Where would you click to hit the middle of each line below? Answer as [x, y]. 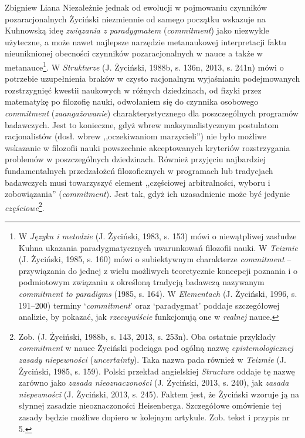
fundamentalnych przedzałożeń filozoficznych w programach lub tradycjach [139, 170]
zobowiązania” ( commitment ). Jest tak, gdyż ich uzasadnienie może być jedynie [148, 194]
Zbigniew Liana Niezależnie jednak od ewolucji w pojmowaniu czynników [136, 7]
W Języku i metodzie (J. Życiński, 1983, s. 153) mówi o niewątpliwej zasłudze [157, 236]
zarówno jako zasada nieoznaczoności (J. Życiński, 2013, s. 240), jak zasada [154, 382]
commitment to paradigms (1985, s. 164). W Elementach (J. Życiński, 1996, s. [158, 293]
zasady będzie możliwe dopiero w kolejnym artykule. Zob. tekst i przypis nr [154, 417]
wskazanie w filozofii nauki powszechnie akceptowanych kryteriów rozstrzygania [148, 147]
